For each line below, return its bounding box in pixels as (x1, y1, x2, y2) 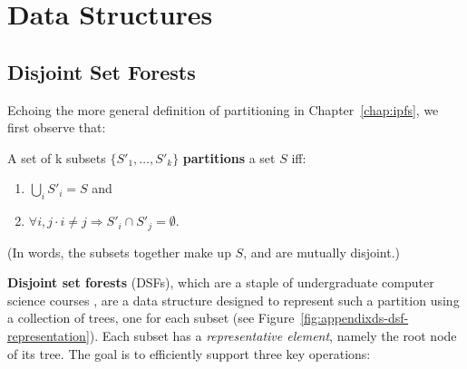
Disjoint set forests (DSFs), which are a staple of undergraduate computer (7, 273, 434, 292)
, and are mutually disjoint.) (243, 242, 401, 261)
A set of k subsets (7, 148, 106, 167)
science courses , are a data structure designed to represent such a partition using (7, 290, 460, 309)
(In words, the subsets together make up (7, 242, 231, 261)
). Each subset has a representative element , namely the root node (89, 325, 457, 345)
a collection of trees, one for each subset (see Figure (7, 308, 295, 327)
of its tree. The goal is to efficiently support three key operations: (7, 344, 371, 363)
